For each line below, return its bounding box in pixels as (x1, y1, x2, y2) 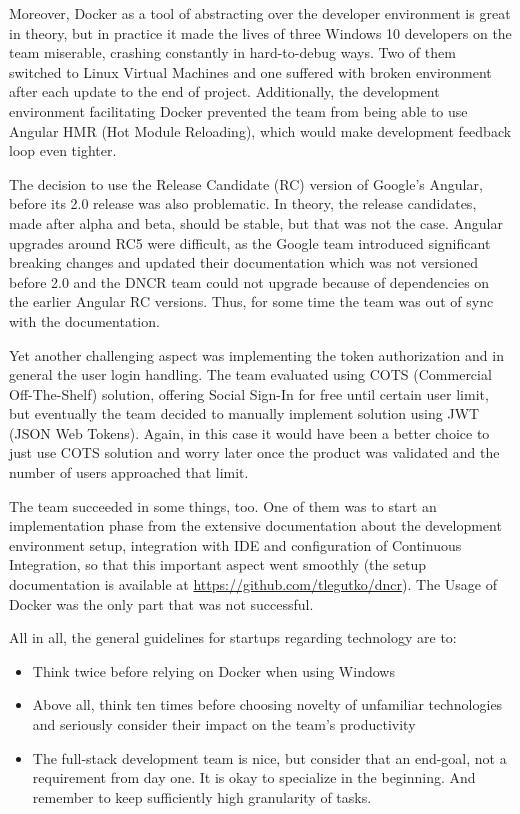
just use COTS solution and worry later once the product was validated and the (9, 442, 500, 463)
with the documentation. (9, 310, 160, 331)
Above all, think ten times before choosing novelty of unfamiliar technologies (32, 694, 503, 715)
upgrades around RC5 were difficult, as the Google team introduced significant (9, 232, 491, 253)
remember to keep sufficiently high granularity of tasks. (32, 786, 372, 807)
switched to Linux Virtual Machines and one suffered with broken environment (9, 61, 492, 82)
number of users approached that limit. (9, 462, 249, 483)
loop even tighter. (9, 140, 117, 161)
